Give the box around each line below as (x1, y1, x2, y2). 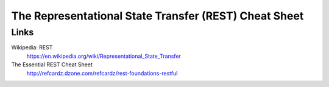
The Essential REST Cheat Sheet (11, 61, 93, 68)
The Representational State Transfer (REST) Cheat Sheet (11, 9, 304, 23)
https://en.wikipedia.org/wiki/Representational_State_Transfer (26, 52, 181, 60)
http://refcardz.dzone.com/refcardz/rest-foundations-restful (26, 69, 178, 77)
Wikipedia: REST (11, 44, 53, 51)
